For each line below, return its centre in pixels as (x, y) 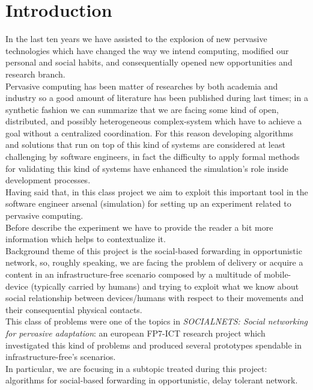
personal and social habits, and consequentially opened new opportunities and (149, 62)
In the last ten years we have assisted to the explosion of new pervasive (136, 39)
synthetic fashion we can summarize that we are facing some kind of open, (142, 109)
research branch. (35, 74)
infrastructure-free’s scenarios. (61, 357)
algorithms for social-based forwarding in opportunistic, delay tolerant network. (152, 380)
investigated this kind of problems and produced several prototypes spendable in (153, 345)
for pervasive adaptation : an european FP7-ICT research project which (135, 333)
